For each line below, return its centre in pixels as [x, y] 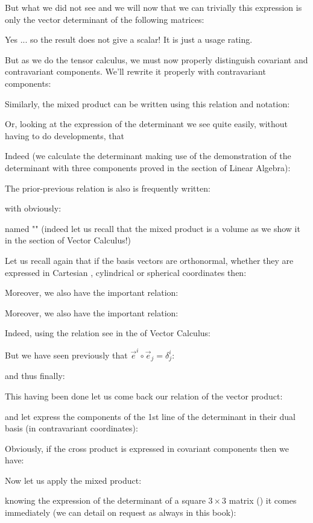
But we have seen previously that [66, 355]
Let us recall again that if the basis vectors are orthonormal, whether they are [149, 260]
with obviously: [33, 208]
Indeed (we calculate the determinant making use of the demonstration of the [148, 156]
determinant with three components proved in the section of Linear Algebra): [148, 167]
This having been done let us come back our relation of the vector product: [144, 396]
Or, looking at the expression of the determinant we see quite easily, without [147, 124]
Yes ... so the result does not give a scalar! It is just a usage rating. [129, 39]
